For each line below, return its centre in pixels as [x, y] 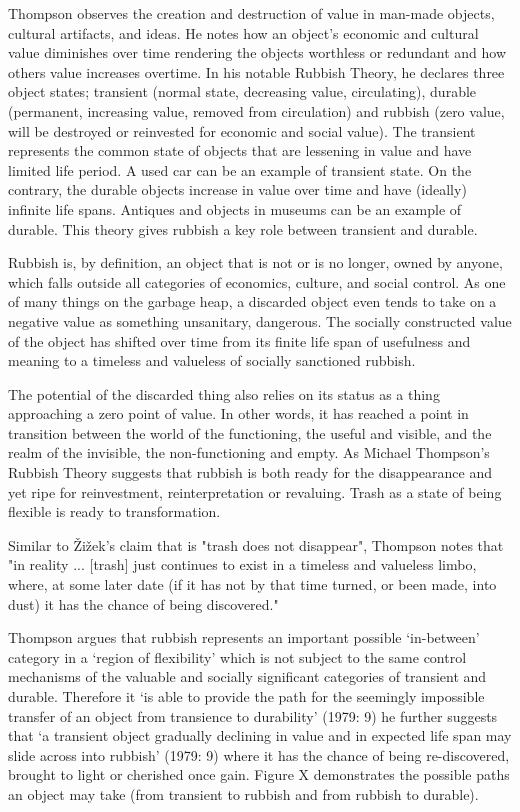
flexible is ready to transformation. [114, 511]
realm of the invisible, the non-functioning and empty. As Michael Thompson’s [249, 452]
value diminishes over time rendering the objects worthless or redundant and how [257, 52]
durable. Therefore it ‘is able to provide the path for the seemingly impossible [246, 696]
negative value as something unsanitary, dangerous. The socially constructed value [260, 320]
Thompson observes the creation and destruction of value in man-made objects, [251, 13]
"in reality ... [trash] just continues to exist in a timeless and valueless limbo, [242, 564]
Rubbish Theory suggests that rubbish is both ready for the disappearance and [250, 472]
